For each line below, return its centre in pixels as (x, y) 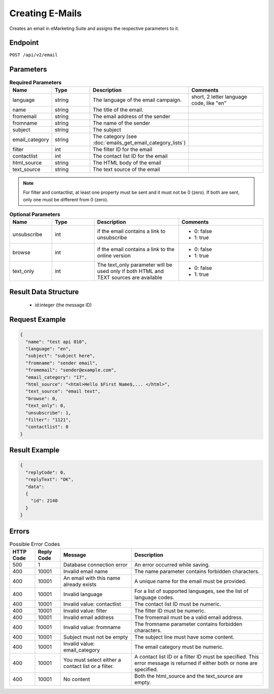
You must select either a (92, 660)
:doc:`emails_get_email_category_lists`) (139, 143)
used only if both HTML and (130, 271)
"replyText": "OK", (50, 480)
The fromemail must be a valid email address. (189, 617)
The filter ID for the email (122, 149)
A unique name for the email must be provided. (191, 581)
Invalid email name (86, 571)
